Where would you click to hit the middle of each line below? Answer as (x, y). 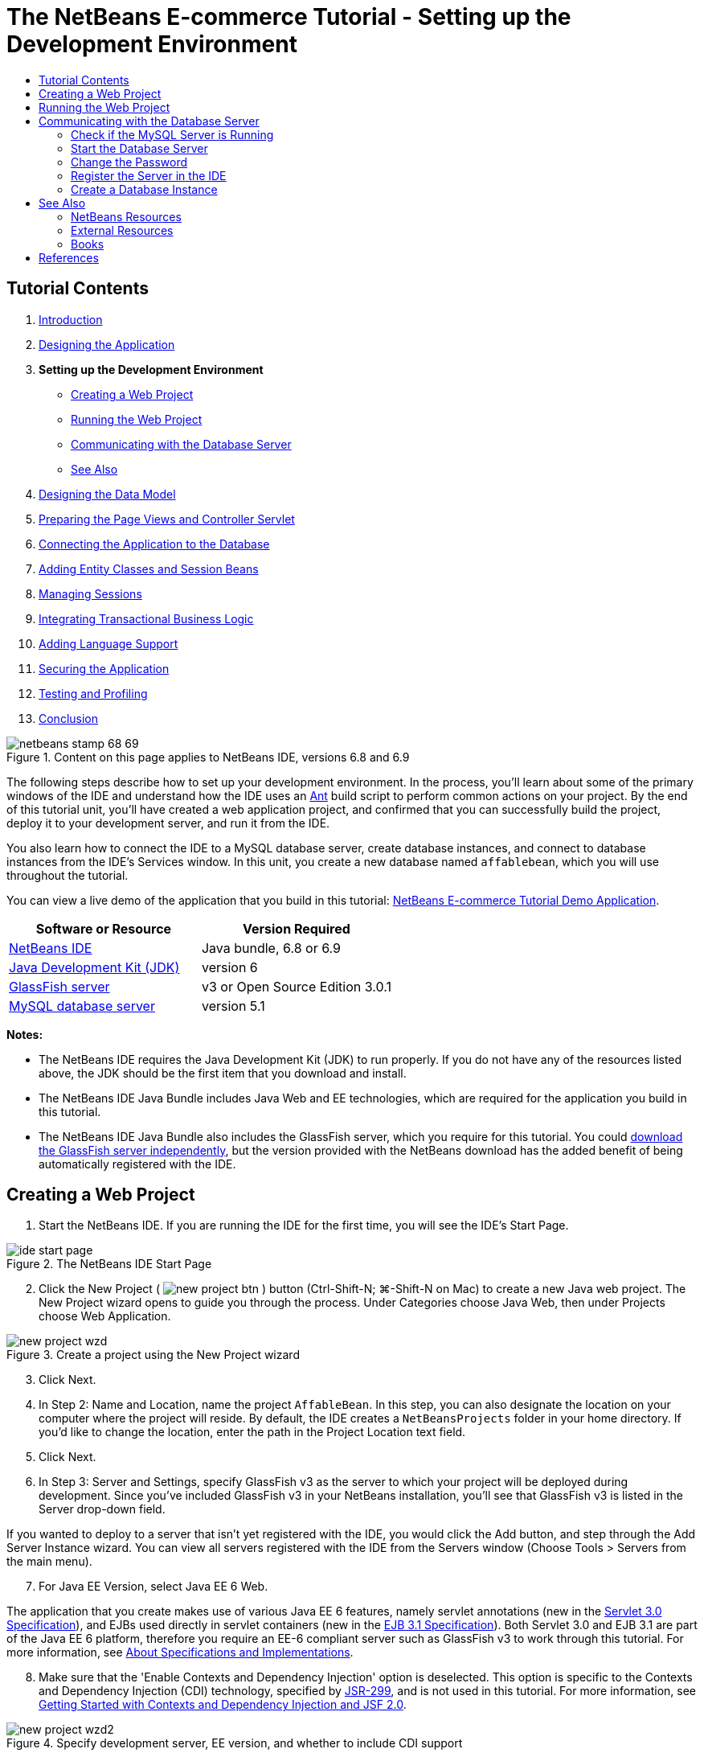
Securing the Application (104, 668)
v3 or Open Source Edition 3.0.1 (296, 986)
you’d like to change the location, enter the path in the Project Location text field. (252, 1432)
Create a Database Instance (144, 189)
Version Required (297, 928)
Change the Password (129, 162)
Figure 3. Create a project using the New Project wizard (153, 1355)
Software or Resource (104, 928)
